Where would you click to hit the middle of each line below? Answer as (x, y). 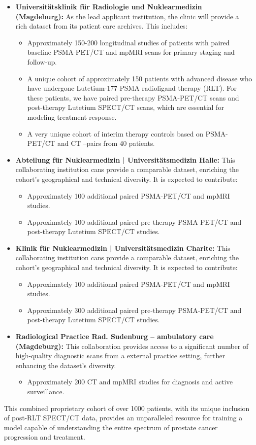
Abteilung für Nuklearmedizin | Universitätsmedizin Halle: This (125, 159)
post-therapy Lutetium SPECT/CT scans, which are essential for (126, 107)
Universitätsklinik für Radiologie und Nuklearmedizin (109, 6)
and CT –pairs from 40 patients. (106, 143)
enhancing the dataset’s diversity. (66, 365)
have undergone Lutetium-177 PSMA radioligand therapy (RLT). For (132, 88)
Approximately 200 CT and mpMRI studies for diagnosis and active (130, 382)
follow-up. (42, 61)
